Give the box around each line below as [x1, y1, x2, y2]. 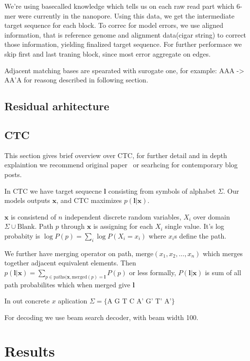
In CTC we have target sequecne [4, 185, 102, 196]
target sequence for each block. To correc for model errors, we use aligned [4, 20, 224, 30]
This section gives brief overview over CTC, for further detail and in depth [4, 150, 227, 160]
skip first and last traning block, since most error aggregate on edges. [4, 48, 211, 59]
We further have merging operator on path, [4, 248, 134, 258]
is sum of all [205, 267, 241, 277]
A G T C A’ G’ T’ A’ [107, 298, 172, 305]
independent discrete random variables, [65, 211, 181, 221]
